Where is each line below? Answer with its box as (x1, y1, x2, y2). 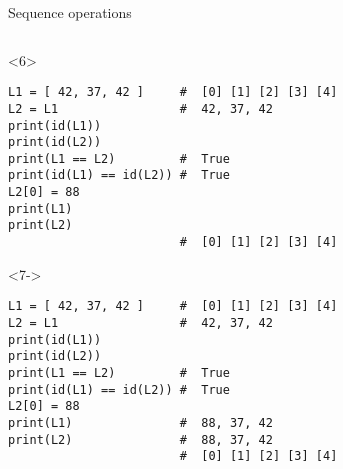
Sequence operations (8, 2, 132, 22)
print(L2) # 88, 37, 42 (8, 432, 273, 447)
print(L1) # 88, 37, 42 (8, 415, 273, 430)
